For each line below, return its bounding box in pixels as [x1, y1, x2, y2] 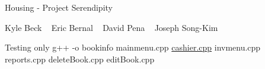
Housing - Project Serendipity [5, 1, 113, 13]
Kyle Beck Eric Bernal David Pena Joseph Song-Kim [5, 21, 218, 33]
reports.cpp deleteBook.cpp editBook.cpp [5, 52, 155, 65]
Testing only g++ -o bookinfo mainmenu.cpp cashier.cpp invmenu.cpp [5, 41, 261, 54]
